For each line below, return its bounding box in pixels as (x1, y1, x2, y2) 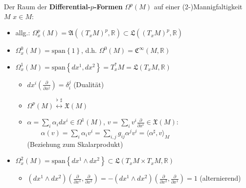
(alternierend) (200, 173, 241, 183)
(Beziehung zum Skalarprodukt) (27, 139, 123, 149)
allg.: (15, 27, 30, 38)
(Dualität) (73, 79, 104, 89)
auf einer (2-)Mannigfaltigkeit (154, 1, 243, 11)
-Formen (94, 1, 123, 11)
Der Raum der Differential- (4, 1, 91, 11)
